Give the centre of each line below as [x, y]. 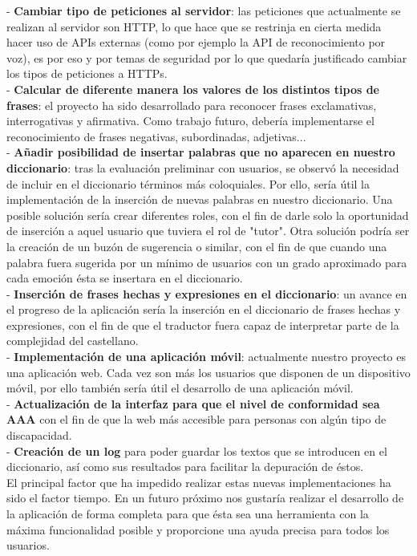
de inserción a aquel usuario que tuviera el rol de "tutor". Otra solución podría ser [208, 231]
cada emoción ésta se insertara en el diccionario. [125, 278]
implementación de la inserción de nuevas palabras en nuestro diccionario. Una [200, 199]
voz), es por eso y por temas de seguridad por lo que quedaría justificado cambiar [207, 57]
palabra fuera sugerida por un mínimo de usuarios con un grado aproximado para [207, 262]
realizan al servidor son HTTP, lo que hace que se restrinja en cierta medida [194, 26]
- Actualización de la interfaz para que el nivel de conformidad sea [193, 403]
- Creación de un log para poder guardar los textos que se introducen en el [197, 450]
